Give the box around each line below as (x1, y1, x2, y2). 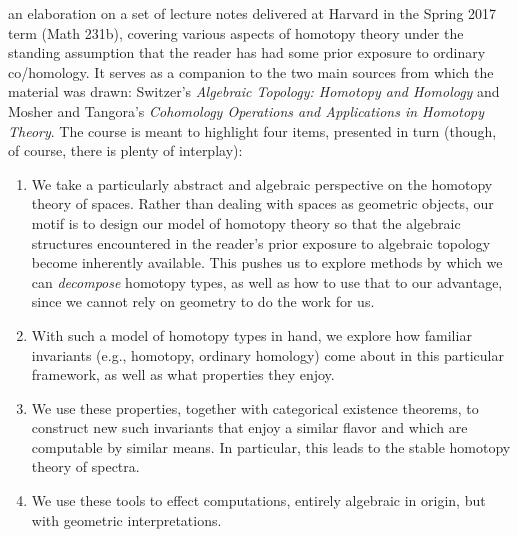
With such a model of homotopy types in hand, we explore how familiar (31, 324, 472, 345)
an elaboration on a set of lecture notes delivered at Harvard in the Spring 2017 (8, 3, 497, 23)
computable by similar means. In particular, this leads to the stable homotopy (31, 436, 511, 457)
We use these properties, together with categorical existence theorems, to (31, 397, 479, 418)
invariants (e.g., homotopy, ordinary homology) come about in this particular (31, 344, 504, 365)
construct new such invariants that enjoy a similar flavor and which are (31, 417, 468, 438)
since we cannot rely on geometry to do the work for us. (31, 291, 375, 312)
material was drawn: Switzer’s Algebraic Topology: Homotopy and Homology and (8, 81, 500, 102)
